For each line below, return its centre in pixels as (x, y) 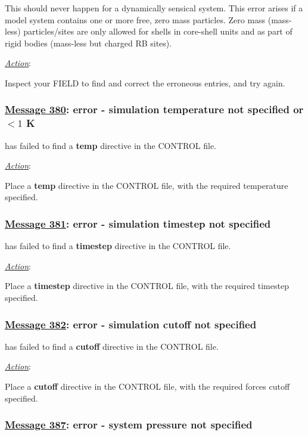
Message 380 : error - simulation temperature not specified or (154, 109)
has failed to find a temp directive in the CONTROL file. (111, 145)
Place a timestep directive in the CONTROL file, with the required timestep (147, 286)
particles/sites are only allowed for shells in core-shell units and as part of (158, 31)
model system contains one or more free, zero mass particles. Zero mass (135, 19)
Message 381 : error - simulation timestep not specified (138, 223)
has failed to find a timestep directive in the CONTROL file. (118, 246)
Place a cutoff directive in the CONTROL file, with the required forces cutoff (147, 386)
